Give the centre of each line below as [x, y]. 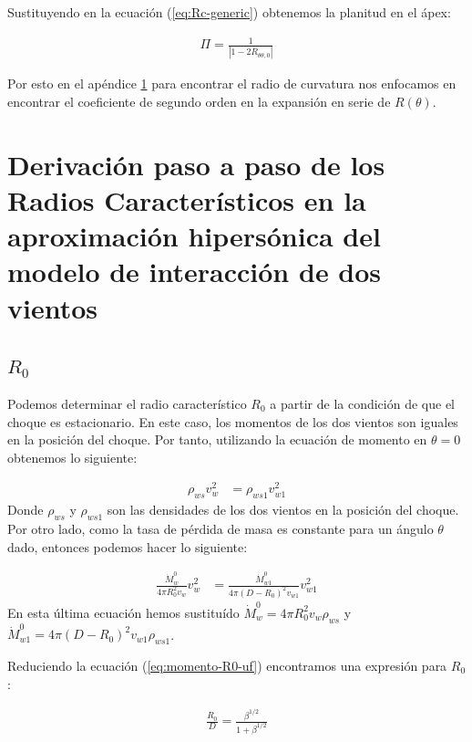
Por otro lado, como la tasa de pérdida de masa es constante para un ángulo [221, 529]
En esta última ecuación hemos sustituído [123, 612]
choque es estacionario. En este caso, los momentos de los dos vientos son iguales [233, 421]
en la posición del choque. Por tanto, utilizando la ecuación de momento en [217, 439]
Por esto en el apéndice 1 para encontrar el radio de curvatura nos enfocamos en [232, 84]
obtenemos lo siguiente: [72, 457]
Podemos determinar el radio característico [127, 403]
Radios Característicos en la [187, 200]
